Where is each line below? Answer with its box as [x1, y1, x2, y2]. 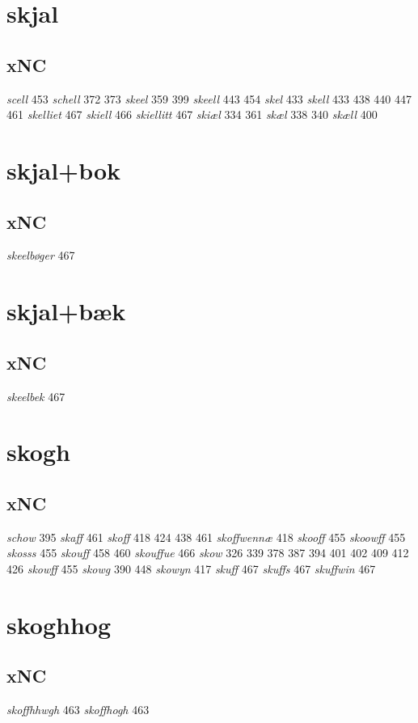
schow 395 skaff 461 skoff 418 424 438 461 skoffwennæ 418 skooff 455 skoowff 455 [6, 528, 406, 545]
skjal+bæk [6, 294, 126, 328]
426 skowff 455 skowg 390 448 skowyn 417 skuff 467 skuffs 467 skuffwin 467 [6, 560, 376, 577]
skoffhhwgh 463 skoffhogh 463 [6, 701, 150, 718]
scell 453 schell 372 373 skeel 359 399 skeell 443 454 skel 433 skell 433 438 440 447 [6, 90, 412, 107]
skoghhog [6, 607, 111, 641]
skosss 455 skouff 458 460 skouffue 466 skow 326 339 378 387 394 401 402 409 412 [6, 544, 409, 561]
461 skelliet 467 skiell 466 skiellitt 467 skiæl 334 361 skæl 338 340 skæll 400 [6, 106, 378, 123]
